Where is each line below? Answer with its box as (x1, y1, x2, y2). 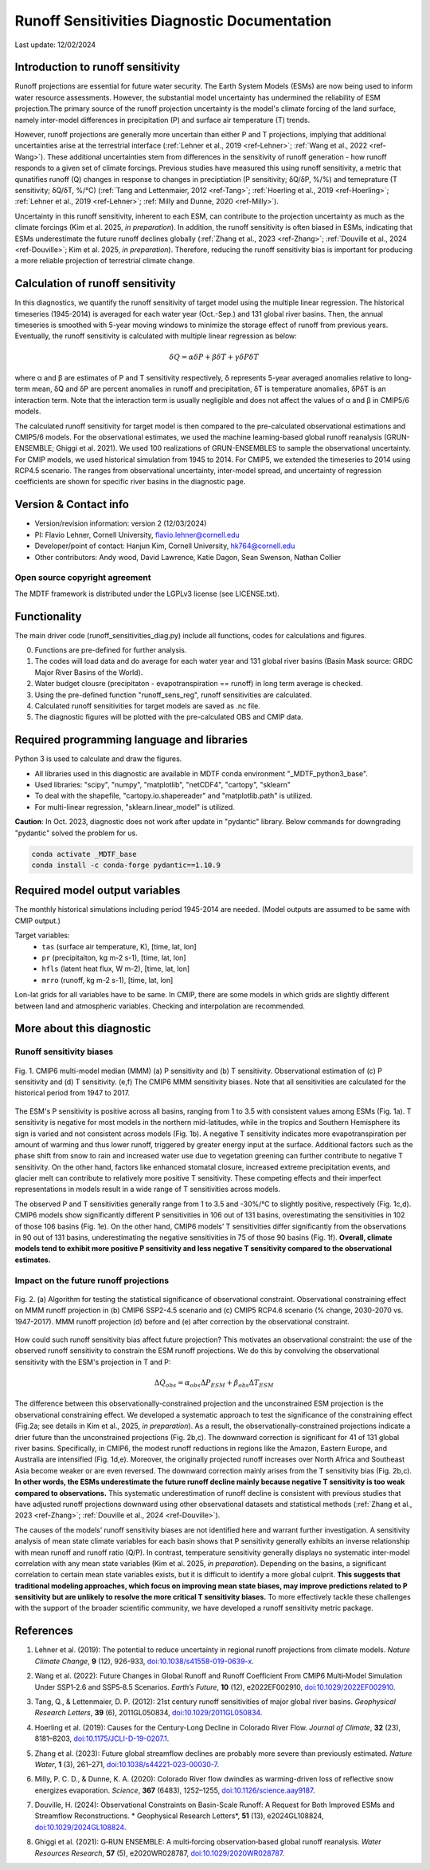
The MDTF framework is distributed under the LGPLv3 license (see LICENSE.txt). (14, 589, 280, 598)
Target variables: (14, 930, 71, 941)
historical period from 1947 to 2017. (14, 1088, 131, 1098)
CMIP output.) (14, 916, 61, 925)
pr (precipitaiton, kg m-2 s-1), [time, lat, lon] (41, 953, 186, 963)
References (14, 1624, 73, 1638)
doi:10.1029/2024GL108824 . (34, 1822, 127, 1832)
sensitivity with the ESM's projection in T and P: (14, 1357, 171, 1367)
